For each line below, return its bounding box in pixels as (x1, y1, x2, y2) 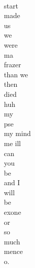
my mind (4, 128, 31, 139)
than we (4, 69, 28, 79)
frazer (4, 59, 21, 70)
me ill (4, 138, 21, 148)
